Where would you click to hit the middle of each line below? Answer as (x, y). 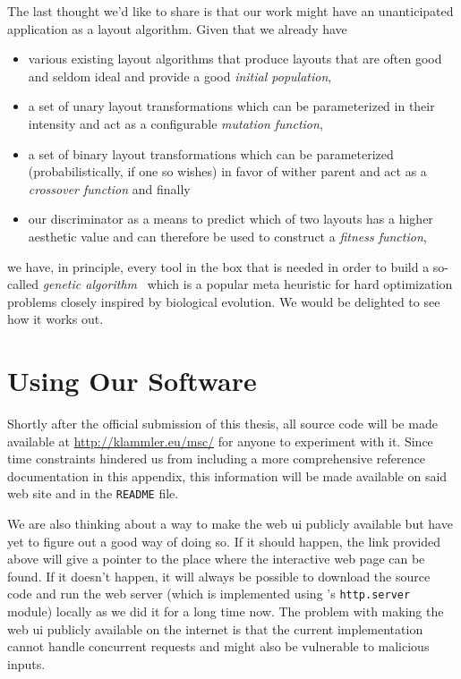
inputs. (26, 663)
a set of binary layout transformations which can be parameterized (211, 153)
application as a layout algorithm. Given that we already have (177, 28)
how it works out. (55, 319)
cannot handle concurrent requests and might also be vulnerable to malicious (218, 646)
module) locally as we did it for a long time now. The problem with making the (226, 611)
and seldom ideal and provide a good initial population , (180, 76)
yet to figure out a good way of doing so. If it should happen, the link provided (224, 541)
